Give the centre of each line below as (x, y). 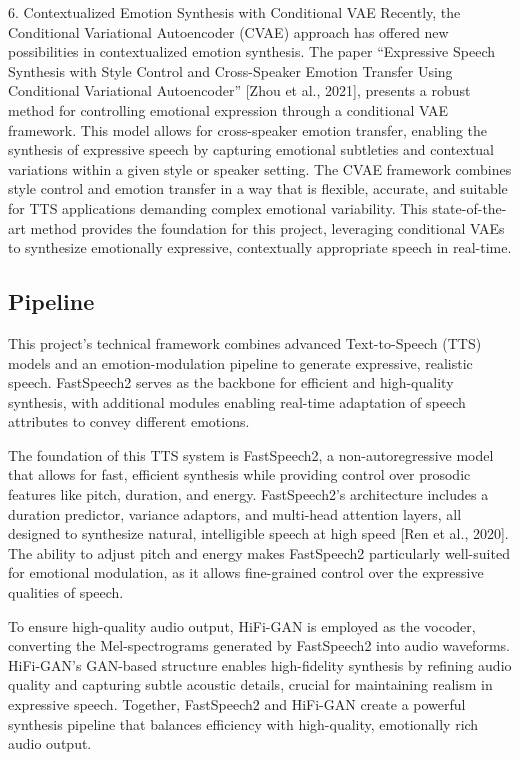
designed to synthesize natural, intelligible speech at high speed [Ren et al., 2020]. (258, 533)
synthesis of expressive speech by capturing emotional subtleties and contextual (251, 149)
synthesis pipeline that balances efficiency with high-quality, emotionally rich (243, 723)
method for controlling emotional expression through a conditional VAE (228, 109)
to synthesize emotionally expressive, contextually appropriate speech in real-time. (260, 247)
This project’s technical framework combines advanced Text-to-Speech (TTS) (245, 342)
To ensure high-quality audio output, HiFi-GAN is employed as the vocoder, (242, 625)
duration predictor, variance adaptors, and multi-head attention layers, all (235, 513)
